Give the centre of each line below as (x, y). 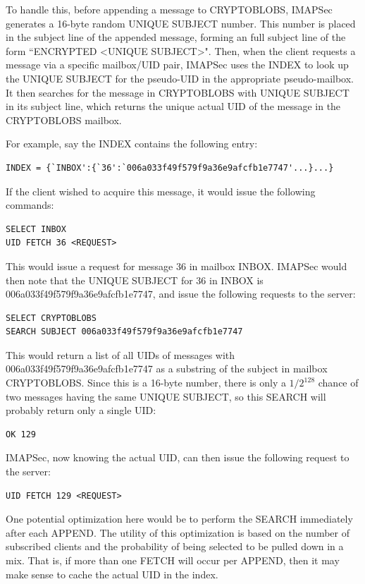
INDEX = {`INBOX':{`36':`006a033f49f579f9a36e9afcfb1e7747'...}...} (170, 168)
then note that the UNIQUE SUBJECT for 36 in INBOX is (135, 280)
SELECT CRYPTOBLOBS (51, 318)
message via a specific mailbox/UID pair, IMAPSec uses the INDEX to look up (177, 65)
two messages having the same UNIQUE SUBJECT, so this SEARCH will (166, 396)
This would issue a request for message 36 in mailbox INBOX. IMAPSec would (177, 266)
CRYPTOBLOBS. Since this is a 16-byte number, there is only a (146, 383)
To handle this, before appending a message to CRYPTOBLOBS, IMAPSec (169, 9)
